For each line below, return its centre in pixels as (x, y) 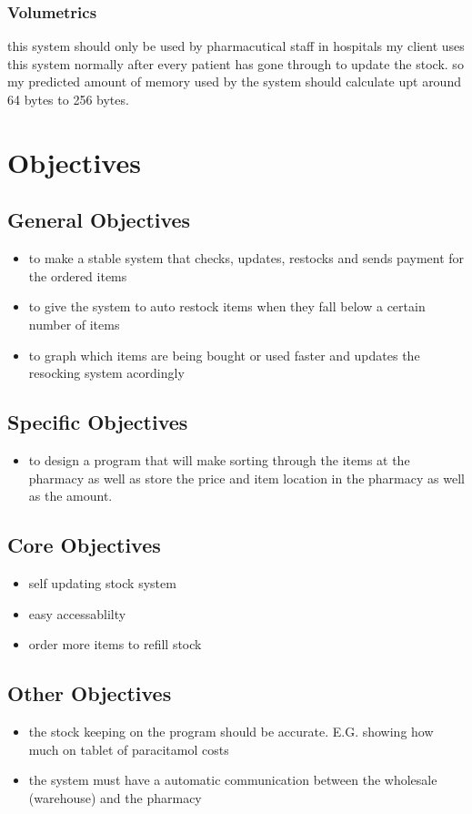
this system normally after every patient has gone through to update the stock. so (236, 63)
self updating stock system (102, 582)
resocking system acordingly (106, 373)
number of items (74, 324)
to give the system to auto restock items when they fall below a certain (227, 306)
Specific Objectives (98, 422)
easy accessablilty (77, 613)
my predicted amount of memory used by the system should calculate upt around (234, 81)
